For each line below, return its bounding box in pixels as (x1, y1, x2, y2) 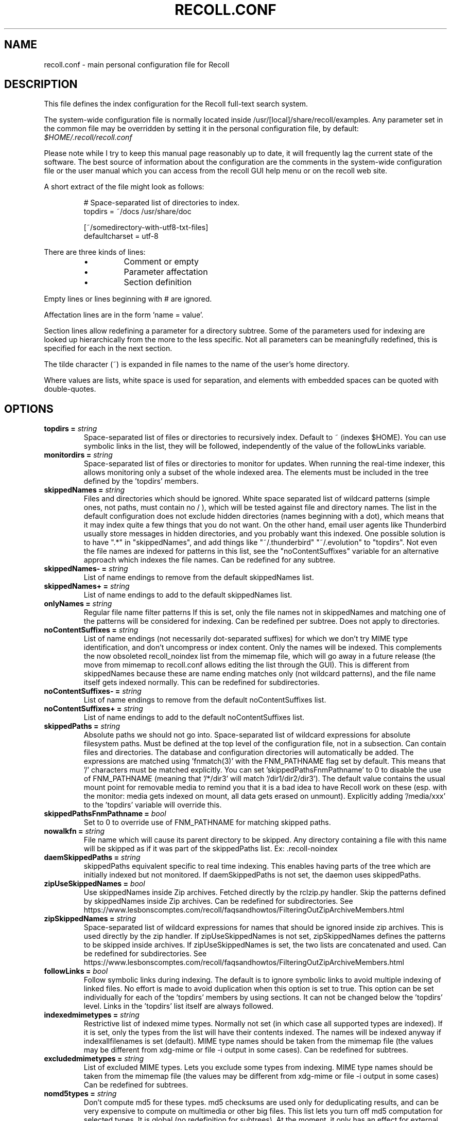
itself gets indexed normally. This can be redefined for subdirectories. (83, 678, 320, 687)
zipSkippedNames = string (44, 914, 136, 923)
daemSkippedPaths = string (44, 853, 141, 862)
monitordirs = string (44, 450, 113, 460)
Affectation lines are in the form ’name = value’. (44, 310, 204, 320)
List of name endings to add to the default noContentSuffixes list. (83, 713, 305, 722)
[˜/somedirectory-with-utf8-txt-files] (83, 223, 209, 232)
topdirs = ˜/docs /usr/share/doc (83, 207, 192, 216)
